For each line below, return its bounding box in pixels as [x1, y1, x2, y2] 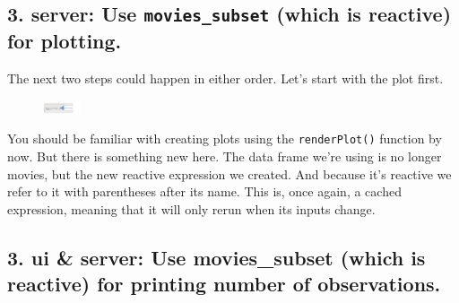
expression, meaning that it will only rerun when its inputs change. [7, 199, 376, 218]
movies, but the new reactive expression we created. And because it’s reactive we [7, 164, 452, 183]
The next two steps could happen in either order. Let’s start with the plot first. [7, 69, 444, 88]
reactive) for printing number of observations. [7, 270, 441, 298]
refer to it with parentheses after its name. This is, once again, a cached [7, 182, 402, 201]
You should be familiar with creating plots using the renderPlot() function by [7, 129, 442, 148]
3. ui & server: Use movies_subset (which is [7, 243, 426, 271]
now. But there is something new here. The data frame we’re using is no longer [7, 147, 442, 166]
